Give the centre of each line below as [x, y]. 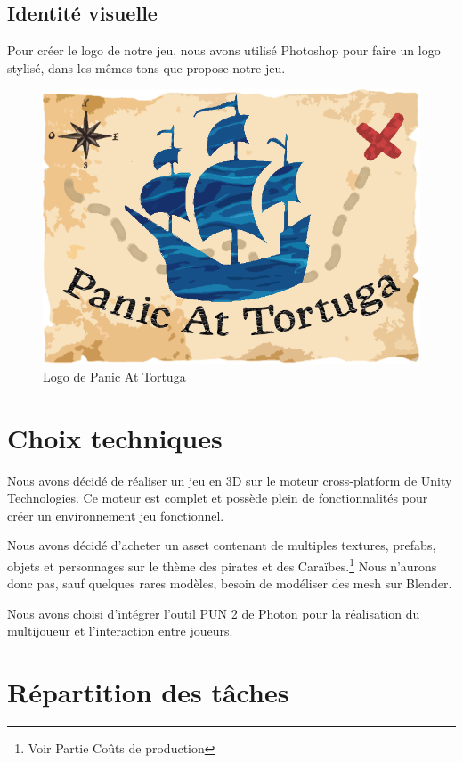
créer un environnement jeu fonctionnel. [116, 515]
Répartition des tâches [148, 692]
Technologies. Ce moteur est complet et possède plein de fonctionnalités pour [218, 498]
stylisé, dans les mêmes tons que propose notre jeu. [146, 67]
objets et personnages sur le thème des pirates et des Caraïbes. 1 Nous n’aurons [222, 565]
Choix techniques [115, 437]
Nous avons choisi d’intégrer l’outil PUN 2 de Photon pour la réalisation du [214, 613]
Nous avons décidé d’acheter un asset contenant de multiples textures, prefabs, [222, 545]
